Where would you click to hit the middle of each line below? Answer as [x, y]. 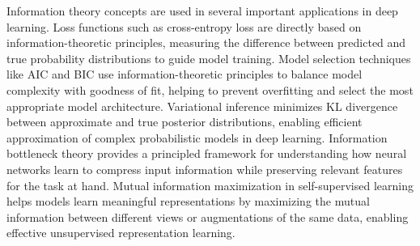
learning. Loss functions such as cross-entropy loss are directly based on [184, 26]
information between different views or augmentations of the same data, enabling [208, 216]
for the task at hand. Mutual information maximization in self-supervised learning [210, 185]
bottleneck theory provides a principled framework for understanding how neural [207, 153]
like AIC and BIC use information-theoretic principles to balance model [185, 74]
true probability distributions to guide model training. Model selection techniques [209, 58]
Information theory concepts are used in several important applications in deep [202, 11]
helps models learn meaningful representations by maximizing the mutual [188, 201]
